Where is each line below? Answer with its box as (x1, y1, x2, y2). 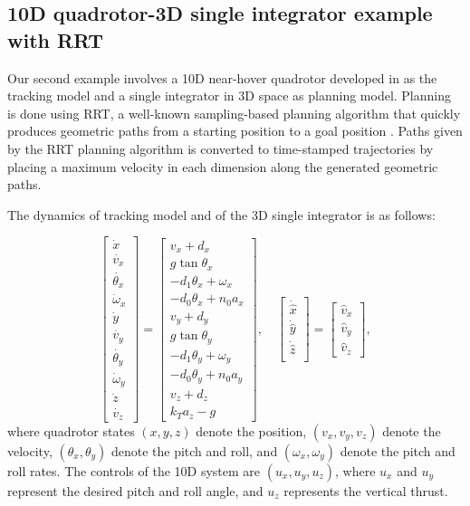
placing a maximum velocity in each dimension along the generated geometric (7, 157, 438, 176)
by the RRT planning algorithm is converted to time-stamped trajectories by (7, 138, 434, 158)
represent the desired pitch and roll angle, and (7, 482, 264, 501)
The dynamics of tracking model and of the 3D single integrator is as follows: (7, 205, 436, 224)
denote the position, (196, 422, 307, 441)
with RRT (7, 25, 104, 53)
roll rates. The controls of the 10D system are (7, 462, 261, 481)
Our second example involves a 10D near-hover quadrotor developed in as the (7, 68, 437, 87)
